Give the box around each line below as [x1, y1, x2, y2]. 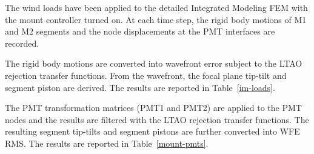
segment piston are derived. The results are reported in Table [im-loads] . [5, 81, 275, 93]
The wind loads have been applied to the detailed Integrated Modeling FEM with [5, 1, 308, 13]
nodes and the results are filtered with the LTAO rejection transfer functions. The [5, 113, 309, 126]
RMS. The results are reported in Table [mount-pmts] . [5, 136, 209, 149]
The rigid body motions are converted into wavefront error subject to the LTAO [5, 57, 302, 70]
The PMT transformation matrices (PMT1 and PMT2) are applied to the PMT [5, 101, 302, 114]
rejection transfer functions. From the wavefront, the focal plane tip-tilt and [5, 69, 287, 81]
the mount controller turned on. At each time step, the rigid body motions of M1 [5, 13, 307, 25]
